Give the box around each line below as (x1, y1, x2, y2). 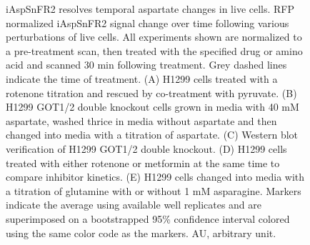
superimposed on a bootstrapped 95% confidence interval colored (6, 211, 290, 226)
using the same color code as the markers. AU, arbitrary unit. (6, 225, 276, 240)
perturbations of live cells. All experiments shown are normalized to (6, 29, 302, 44)
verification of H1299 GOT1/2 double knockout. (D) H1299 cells (6, 141, 287, 156)
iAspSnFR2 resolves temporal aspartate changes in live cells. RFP (6, 1, 295, 16)
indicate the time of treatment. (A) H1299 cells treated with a (6, 71, 278, 86)
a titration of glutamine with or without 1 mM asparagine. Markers (6, 183, 301, 198)
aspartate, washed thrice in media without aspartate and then (6, 113, 277, 128)
